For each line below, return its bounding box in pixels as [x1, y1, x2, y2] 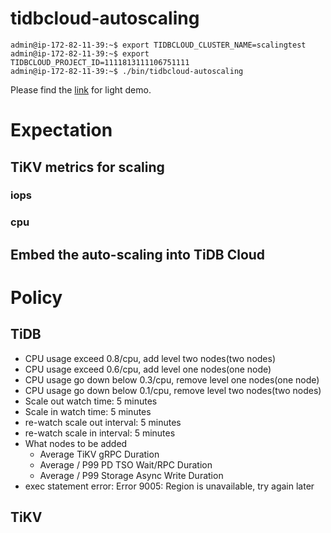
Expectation [10, 119, 113, 142]
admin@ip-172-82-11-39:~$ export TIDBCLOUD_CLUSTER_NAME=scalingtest [10, 40, 307, 50]
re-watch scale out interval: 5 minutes [24, 416, 182, 428]
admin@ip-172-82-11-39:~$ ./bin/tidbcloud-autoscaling [10, 66, 244, 76]
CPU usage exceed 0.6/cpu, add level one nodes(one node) [24, 363, 272, 375]
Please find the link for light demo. [10, 83, 152, 96]
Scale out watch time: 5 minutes [24, 395, 158, 407]
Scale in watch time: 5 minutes [24, 405, 152, 417]
